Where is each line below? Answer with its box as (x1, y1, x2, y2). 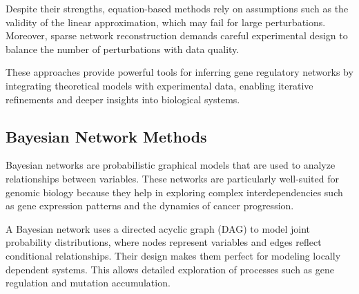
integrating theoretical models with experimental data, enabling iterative (6, 78, 313, 92)
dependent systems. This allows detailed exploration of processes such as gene (6, 262, 335, 276)
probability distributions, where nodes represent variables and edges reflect (6, 235, 322, 249)
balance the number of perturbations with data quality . (6, 41, 240, 56)
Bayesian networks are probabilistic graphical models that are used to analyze (6, 158, 336, 172)
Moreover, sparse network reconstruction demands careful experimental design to (6, 28, 348, 43)
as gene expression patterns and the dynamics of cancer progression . (6, 198, 294, 213)
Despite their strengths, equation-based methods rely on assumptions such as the (6, 1, 349, 15)
